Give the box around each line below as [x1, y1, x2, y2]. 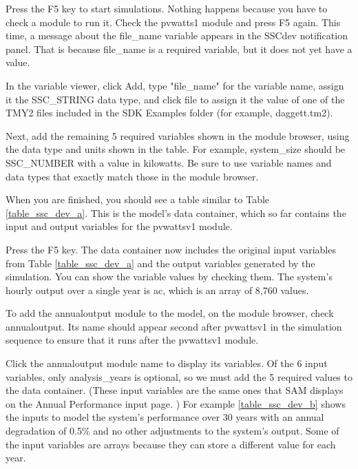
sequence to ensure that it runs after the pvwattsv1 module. [6, 333, 259, 347]
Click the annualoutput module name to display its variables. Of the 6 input [6, 356, 328, 371]
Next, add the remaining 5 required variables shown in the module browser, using [6, 128, 350, 143]
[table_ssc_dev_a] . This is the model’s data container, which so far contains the [6, 205, 346, 220]
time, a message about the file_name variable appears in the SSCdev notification [6, 28, 348, 43]
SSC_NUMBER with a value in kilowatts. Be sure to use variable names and [6, 155, 332, 169]
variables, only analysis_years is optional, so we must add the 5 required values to [6, 369, 352, 384]
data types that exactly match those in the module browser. [6, 169, 259, 183]
